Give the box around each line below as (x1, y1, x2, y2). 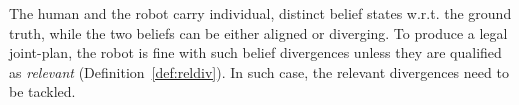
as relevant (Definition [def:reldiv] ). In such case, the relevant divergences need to (9, 61, 509, 82)
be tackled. (9, 81, 76, 102)
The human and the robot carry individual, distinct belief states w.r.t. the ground (9, 3, 512, 23)
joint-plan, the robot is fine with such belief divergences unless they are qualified (9, 42, 502, 63)
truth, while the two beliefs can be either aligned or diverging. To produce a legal (9, 22, 508, 43)
